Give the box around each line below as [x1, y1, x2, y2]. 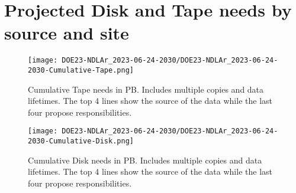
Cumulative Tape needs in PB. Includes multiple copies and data [28, 83, 264, 95]
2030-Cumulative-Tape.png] [28, 66, 134, 74]
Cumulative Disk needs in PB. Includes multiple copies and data [28, 153, 262, 166]
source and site [4, 21, 129, 45]
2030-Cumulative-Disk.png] [28, 137, 134, 146]
